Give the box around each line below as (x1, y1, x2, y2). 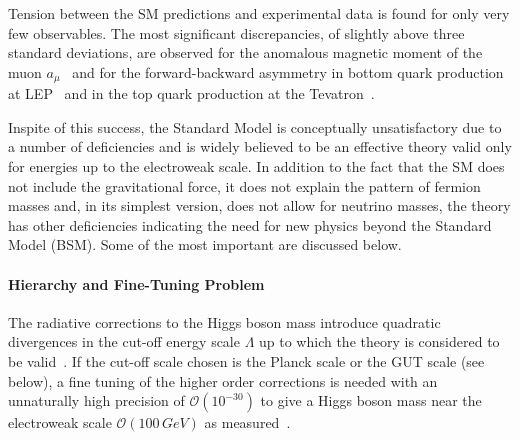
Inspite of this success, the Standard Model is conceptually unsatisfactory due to (8, 116, 502, 137)
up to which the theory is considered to (259, 331, 500, 352)
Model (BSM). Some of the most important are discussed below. (8, 234, 402, 255)
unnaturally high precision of (8, 390, 185, 411)
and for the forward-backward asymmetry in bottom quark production (72, 61, 504, 82)
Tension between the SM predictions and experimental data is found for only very (8, 3, 510, 23)
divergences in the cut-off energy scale (8, 331, 240, 352)
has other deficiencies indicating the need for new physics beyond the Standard (8, 214, 492, 235)
